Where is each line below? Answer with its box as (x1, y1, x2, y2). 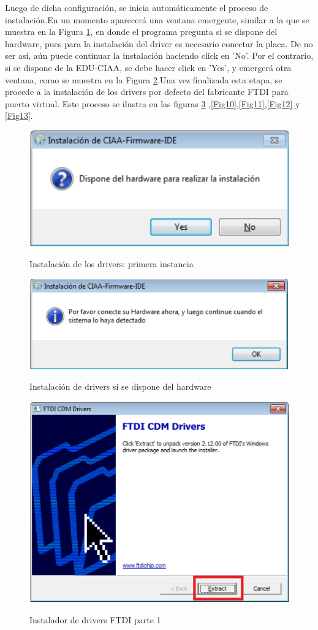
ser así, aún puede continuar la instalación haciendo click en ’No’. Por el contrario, (5, 49, 314, 62)
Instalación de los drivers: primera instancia (29, 257, 194, 270)
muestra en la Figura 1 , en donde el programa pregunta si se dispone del (5, 25, 278, 38)
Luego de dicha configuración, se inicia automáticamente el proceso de (5, 1, 268, 13)
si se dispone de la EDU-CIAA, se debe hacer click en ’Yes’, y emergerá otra (5, 61, 292, 74)
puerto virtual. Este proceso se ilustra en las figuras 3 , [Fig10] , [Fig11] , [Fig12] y (5, 97, 300, 110)
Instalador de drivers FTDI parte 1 (29, 613, 161, 626)
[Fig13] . (5, 109, 33, 122)
